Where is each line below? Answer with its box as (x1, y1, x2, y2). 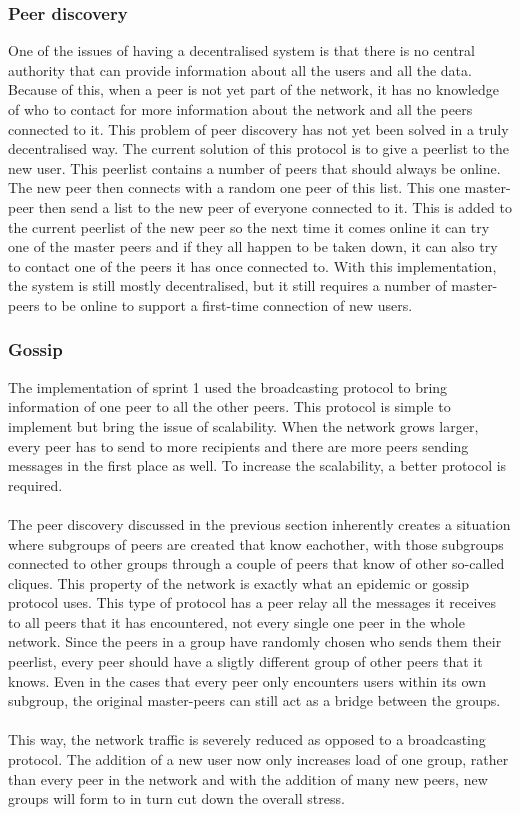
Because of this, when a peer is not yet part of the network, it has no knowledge (8, 79, 499, 100)
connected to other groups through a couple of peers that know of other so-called (8, 553, 505, 574)
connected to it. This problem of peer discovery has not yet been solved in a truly (8, 118, 509, 139)
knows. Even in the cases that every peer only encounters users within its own (8, 670, 487, 691)
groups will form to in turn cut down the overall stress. (8, 788, 345, 809)
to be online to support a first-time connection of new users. (44, 294, 413, 315)
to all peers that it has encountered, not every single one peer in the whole (8, 611, 465, 632)
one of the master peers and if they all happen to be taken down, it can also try (8, 236, 498, 257)
